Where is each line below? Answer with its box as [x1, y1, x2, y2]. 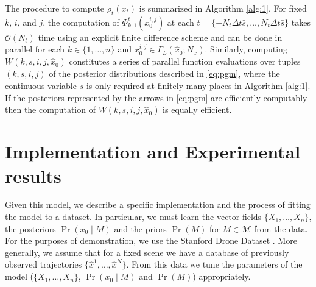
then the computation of [5, 103, 96, 116]
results [5, 163, 61, 188]
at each [167, 15, 194, 28]
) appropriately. [192, 270, 251, 283]
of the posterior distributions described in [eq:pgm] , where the [49, 67, 280, 80]
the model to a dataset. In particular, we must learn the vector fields [5, 210, 262, 223]
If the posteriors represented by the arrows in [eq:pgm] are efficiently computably [5, 91, 307, 104]
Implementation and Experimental [5, 139, 301, 164]
